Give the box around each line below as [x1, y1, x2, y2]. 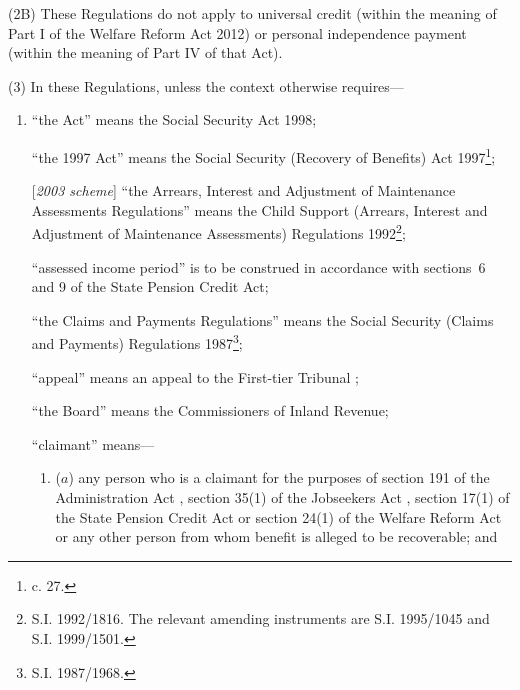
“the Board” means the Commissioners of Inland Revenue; [31, 400, 389, 421]
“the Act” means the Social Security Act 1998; [31, 109, 317, 130]
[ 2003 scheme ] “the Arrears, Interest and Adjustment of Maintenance [31, 180, 456, 201]
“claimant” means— [31, 433, 155, 454]
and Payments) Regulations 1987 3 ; [31, 330, 243, 354]
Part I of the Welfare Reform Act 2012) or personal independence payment [8, 22, 467, 43]
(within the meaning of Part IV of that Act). [8, 42, 283, 63]
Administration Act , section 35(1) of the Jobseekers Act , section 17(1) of [55, 487, 510, 508]
